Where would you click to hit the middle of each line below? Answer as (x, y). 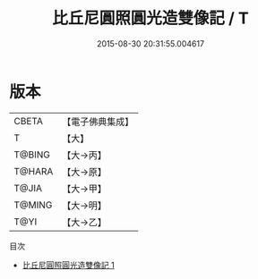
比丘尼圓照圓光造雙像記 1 (68, 265)
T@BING (32, 155)
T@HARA (34, 171)
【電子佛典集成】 (98, 122)
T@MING (33, 205)
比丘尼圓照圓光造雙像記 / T (150, 18)
